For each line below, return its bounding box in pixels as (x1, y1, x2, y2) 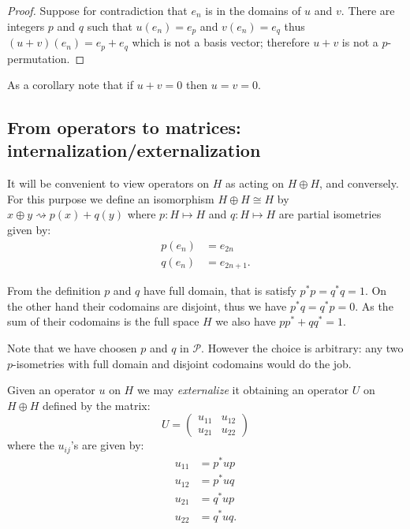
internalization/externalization (7, 138, 261, 162)
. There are (341, 2, 395, 18)
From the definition (7, 282, 101, 299)
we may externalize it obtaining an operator (136, 382, 349, 398)
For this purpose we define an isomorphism (7, 190, 214, 207)
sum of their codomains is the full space (7, 313, 199, 330)
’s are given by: (70, 437, 144, 453)
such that (87, 17, 132, 34)
